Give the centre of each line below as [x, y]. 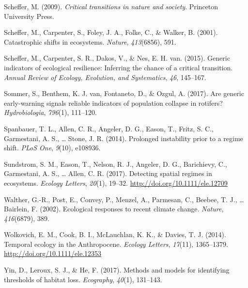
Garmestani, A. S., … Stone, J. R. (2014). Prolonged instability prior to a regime [124, 138]
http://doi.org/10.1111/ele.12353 [53, 253]
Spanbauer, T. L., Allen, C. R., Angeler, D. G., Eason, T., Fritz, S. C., [109, 128]
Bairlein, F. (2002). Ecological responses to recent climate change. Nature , [114, 209]
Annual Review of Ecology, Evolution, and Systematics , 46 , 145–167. [105, 77]
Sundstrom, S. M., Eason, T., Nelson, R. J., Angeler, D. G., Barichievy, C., [116, 164]
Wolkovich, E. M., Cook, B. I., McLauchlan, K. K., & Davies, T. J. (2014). [115, 234]
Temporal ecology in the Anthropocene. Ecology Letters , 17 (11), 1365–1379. [116, 244]
